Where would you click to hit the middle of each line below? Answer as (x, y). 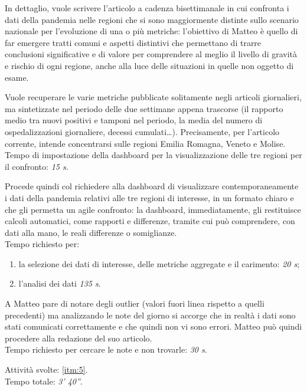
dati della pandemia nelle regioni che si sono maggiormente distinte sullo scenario (152, 19)
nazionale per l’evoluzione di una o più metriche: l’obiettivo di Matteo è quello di (151, 31)
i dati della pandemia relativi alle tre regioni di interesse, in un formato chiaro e (149, 197)
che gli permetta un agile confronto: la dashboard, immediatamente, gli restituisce (153, 209)
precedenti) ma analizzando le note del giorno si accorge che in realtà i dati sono (150, 315)
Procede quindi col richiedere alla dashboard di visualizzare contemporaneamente (152, 186)
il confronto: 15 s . (37, 166)
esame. (17, 77)
